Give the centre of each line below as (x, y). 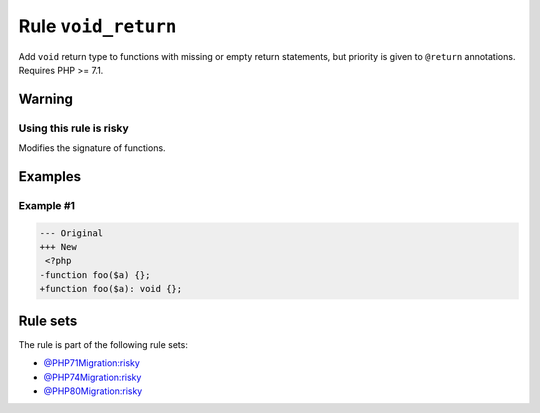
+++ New (58, 247)
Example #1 (46, 205)
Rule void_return (97, 26)
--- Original (71, 233)
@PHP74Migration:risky (92, 377)
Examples (50, 176)
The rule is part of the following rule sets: (103, 344)
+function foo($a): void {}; (111, 289)
